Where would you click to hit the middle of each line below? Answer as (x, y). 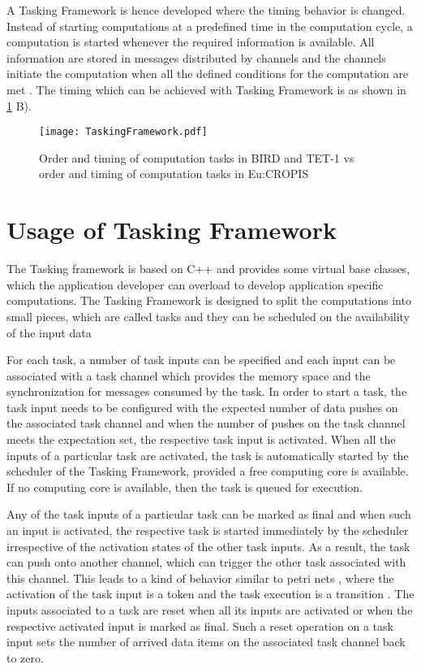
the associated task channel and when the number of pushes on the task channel (206, 423)
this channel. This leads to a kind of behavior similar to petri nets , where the (200, 578)
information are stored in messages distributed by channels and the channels (196, 57)
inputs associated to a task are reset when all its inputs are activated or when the (210, 610)
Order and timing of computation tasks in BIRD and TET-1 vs (197, 157)
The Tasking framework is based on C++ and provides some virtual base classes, (208, 269)
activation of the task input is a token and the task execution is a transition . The (210, 594)
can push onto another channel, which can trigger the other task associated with (206, 562)
